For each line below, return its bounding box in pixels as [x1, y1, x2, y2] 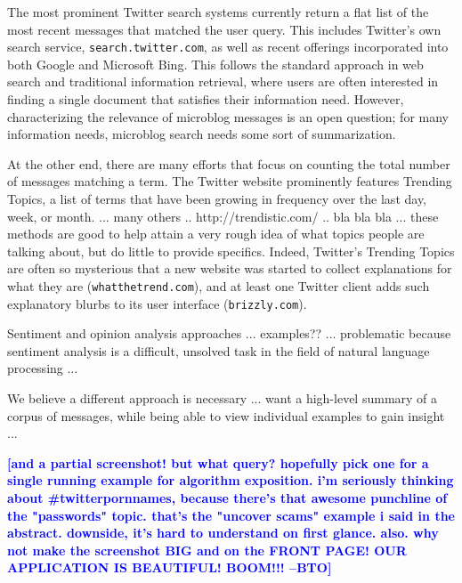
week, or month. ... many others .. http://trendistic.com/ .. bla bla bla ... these [7, 206, 439, 225]
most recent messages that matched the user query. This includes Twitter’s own [7, 20, 442, 38]
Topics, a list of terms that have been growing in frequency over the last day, [7, 190, 427, 207]
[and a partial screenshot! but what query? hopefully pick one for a [7, 453, 429, 472]
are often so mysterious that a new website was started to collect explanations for [7, 259, 452, 278]
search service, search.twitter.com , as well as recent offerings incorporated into [7, 37, 449, 56]
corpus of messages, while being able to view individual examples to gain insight [7, 406, 445, 425]
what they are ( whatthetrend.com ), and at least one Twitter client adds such [7, 276, 430, 295]
